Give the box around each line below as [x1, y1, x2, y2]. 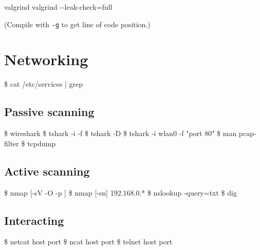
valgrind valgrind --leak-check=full [4, 2, 113, 12]
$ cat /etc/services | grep [4, 79, 83, 89]
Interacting [4, 212, 64, 228]
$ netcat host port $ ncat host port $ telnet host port [4, 236, 173, 247]
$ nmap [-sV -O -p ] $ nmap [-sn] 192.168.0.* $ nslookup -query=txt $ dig [4, 187, 237, 198]
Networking [4, 49, 88, 70]
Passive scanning [4, 104, 95, 120]
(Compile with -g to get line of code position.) [4, 18, 151, 29]
